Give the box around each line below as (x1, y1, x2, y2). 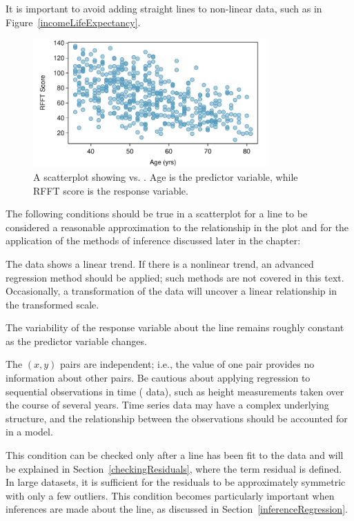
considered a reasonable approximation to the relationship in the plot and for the (6, 219, 349, 234)
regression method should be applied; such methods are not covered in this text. (6, 270, 344, 284)
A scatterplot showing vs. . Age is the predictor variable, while (33, 169, 298, 184)
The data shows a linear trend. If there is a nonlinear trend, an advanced (6, 256, 314, 271)
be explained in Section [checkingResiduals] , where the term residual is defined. (6, 461, 342, 475)
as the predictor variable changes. (6, 333, 147, 348)
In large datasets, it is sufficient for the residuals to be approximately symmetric (6, 475, 346, 489)
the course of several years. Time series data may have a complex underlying (6, 397, 329, 412)
